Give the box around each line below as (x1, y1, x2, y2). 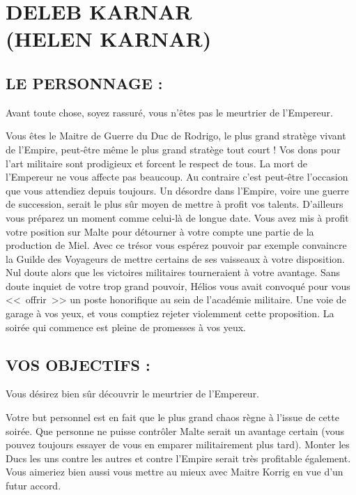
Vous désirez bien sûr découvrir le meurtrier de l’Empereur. (6, 386, 260, 401)
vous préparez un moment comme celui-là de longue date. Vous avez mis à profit (6, 210, 349, 224)
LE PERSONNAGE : (6, 72, 163, 93)
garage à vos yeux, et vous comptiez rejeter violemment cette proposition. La (6, 306, 334, 321)
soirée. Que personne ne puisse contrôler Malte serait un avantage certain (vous (6, 423, 344, 438)
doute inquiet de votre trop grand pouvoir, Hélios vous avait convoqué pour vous (6, 278, 350, 293)
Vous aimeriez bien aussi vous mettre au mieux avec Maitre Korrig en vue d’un (6, 464, 343, 479)
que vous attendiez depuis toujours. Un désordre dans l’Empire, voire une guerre (6, 183, 349, 197)
